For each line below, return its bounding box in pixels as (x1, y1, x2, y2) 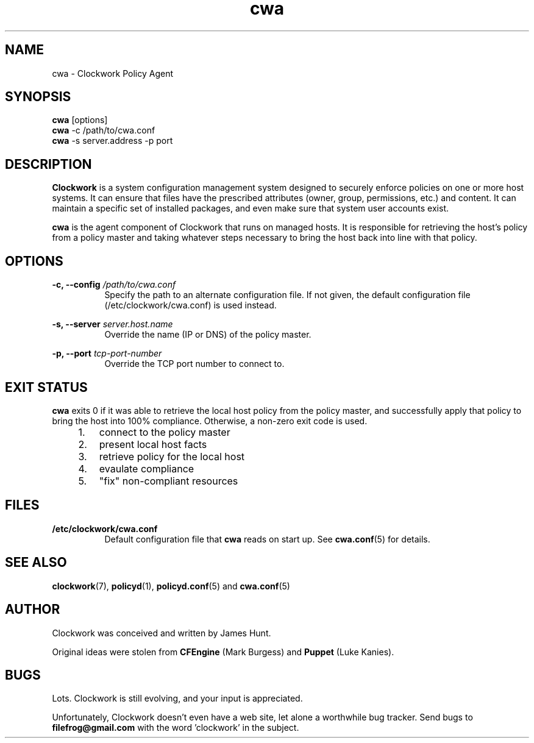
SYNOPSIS (5, 89, 71, 105)
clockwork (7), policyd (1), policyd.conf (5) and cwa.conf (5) (52, 580, 290, 591)
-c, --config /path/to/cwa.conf (52, 279, 176, 290)
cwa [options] (52, 115, 108, 126)
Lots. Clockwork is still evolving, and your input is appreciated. (52, 693, 303, 704)
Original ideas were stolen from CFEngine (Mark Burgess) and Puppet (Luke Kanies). (52, 646, 394, 657)
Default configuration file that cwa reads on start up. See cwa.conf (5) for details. (104, 533, 430, 544)
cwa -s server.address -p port (52, 135, 173, 146)
